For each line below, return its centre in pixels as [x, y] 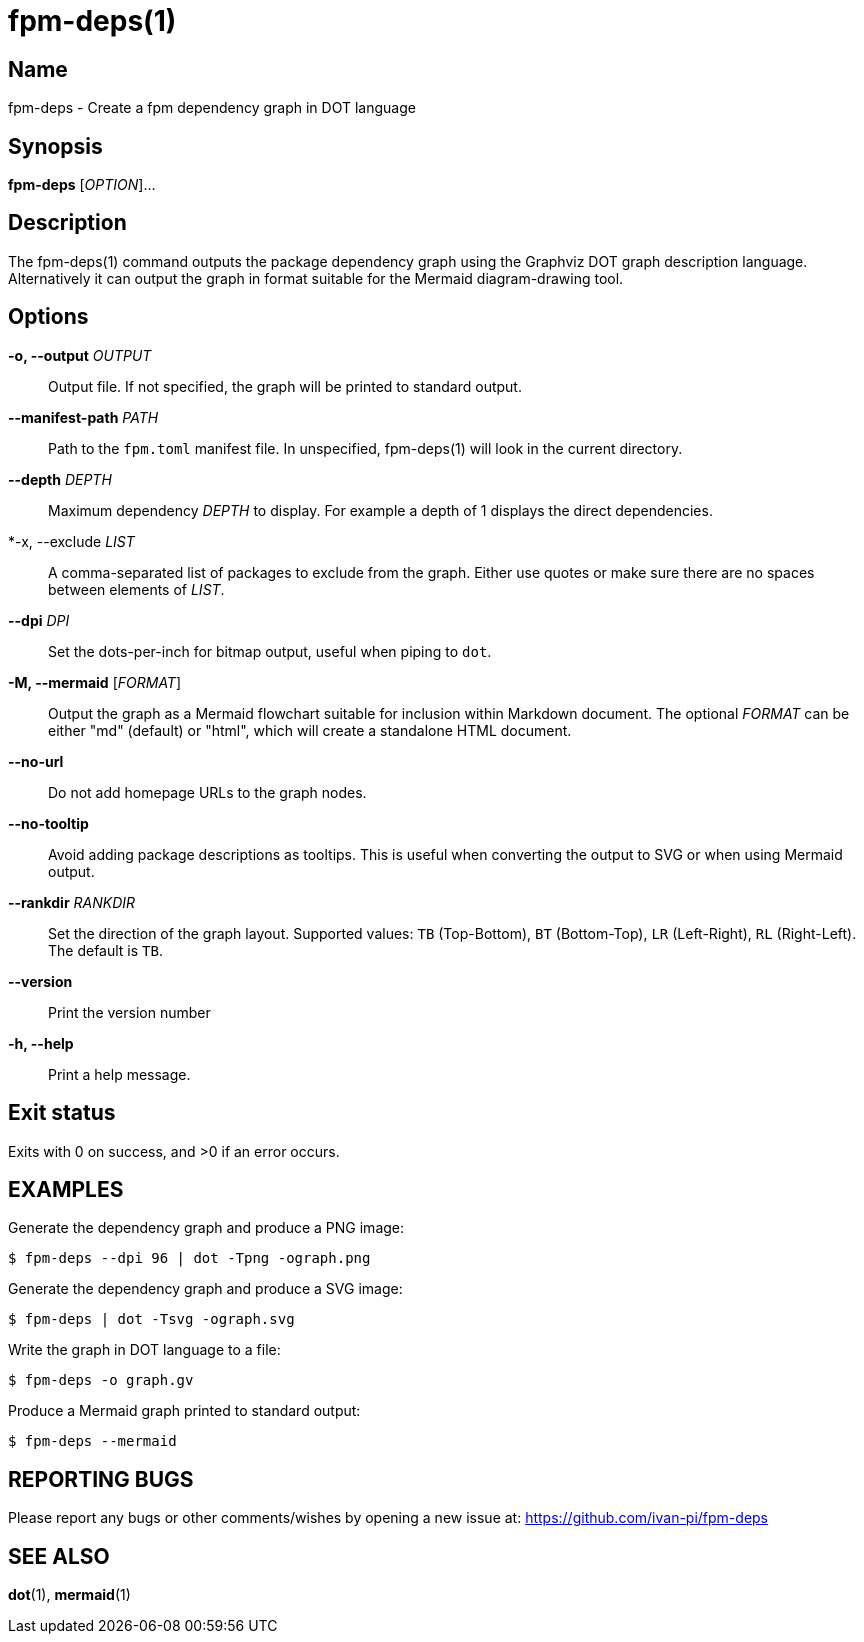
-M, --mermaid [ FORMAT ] [95, 682]
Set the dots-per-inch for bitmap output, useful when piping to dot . [270, 651]
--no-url [36, 761]
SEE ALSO [59, 1556]
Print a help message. [119, 1074]
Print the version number [129, 1012]
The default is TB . [105, 950]
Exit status [62, 1113]
